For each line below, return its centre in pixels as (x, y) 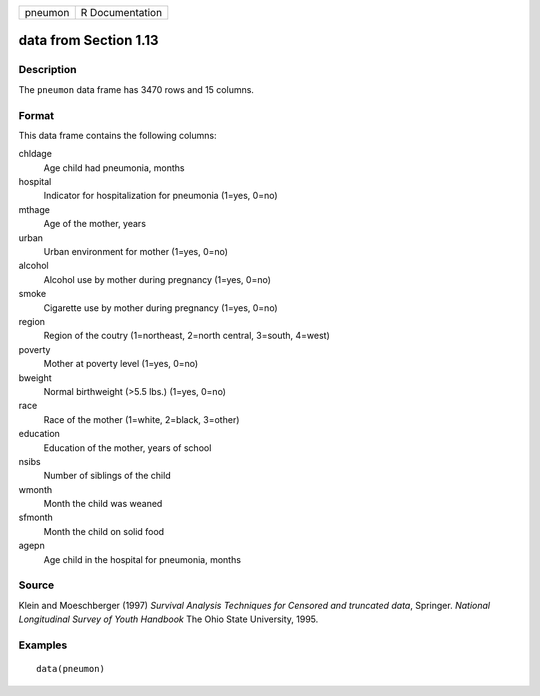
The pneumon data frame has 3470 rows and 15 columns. (136, 89)
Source (36, 585)
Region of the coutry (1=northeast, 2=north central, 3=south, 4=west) (186, 336)
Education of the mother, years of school (127, 447)
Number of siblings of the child (107, 476)
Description (47, 70)
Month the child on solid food (104, 531)
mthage (34, 209)
